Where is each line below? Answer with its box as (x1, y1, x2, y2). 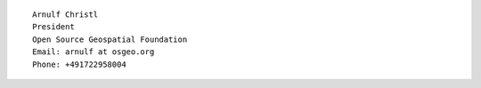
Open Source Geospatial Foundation (32, 34, 188, 44)
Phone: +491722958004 (32, 59, 126, 69)
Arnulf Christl (32, 10, 99, 20)
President (32, 22, 75, 32)
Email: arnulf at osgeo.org (32, 47, 155, 57)
